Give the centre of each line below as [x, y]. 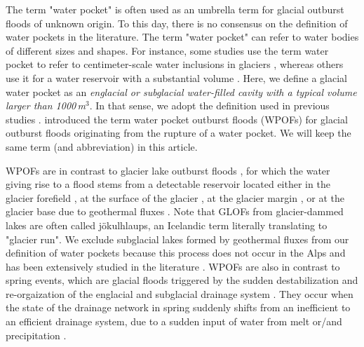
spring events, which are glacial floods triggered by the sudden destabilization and [182, 280]
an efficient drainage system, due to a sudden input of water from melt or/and [174, 321]
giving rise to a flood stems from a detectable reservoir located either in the [168, 184]
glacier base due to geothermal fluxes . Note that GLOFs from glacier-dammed [175, 211]
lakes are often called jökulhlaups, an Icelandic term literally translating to [167, 225]
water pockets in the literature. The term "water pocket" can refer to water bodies [182, 37]
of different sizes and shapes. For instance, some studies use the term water [167, 50]
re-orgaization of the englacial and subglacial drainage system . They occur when [180, 293]
